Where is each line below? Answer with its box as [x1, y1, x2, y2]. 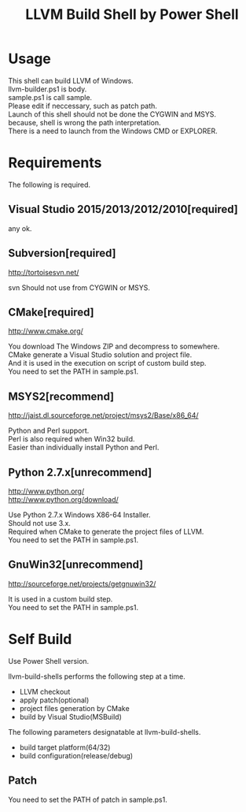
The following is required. [8, 180, 91, 189]
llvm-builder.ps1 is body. [8, 84, 87, 94]
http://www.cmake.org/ [8, 326, 84, 336]
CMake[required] [8, 305, 94, 318]
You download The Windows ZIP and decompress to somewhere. [8, 341, 220, 352]
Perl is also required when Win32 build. [8, 434, 135, 444]
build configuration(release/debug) [19, 751, 134, 760]
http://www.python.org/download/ [8, 494, 119, 504]
